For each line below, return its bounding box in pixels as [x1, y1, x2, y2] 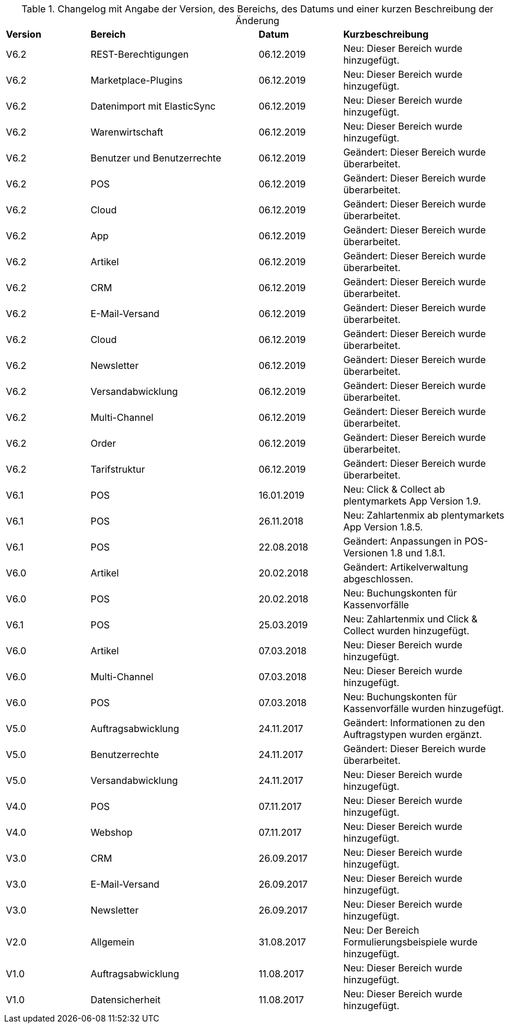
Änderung [235, 15, 280, 27]
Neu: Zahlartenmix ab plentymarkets [343, 509, 505, 521]
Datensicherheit [90, 994, 161, 1006]
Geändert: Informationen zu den [343, 717, 485, 729]
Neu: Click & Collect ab [343, 483, 445, 495]
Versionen [343, 547, 388, 559]
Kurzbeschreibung [343, 28, 429, 40]
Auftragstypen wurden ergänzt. [343, 729, 482, 740]
